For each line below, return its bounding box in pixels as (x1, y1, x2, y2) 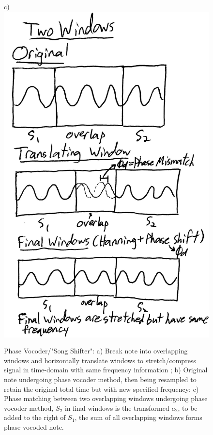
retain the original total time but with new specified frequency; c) (4, 384, 199, 394)
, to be (178, 402, 198, 413)
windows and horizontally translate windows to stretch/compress (4, 355, 196, 365)
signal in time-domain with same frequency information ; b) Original (4, 365, 208, 375)
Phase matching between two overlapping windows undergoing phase (4, 393, 208, 403)
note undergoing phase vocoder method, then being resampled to (4, 374, 197, 385)
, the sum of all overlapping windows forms (75, 412, 202, 422)
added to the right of (4, 412, 66, 422)
